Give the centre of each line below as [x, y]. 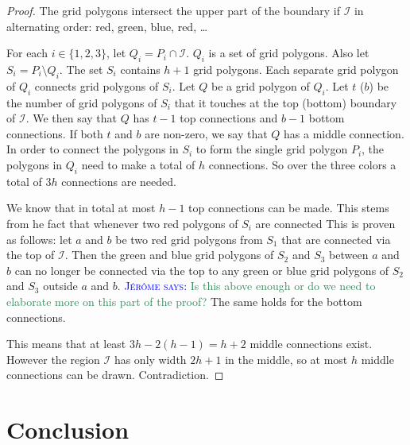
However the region [53, 359]
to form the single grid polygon [272, 149]
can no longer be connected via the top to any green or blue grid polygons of [202, 270]
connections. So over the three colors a [302, 164]
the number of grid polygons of [82, 102]
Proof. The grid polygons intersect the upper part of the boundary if [173, 10]
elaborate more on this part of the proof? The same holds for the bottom [184, 301]
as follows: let [39, 239]
